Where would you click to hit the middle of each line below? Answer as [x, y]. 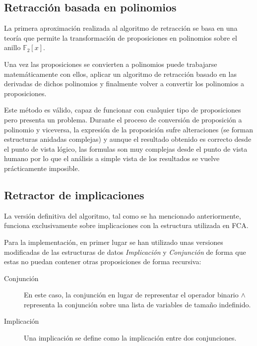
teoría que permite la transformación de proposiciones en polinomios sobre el [121, 37]
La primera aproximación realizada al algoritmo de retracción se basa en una [121, 28]
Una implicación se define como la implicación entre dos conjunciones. [130, 338]
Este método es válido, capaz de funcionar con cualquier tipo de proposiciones [123, 110]
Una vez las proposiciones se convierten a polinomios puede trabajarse [111, 64]
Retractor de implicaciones [74, 195]
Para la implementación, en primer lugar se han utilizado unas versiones [114, 242]
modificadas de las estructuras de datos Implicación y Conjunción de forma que [125, 252]
